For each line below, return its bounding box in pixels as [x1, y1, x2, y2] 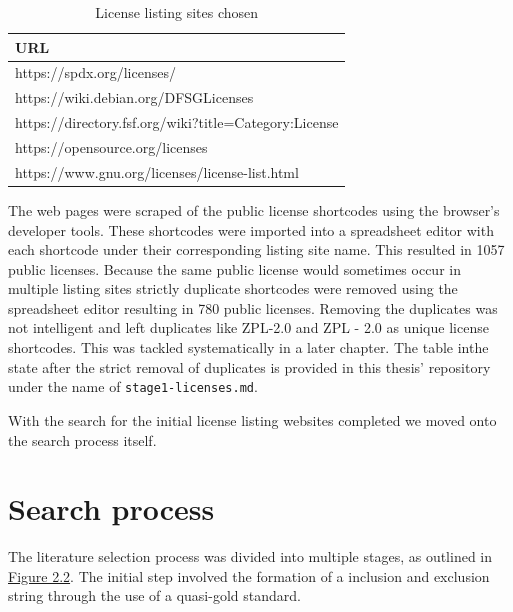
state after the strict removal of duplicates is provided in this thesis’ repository [8, 356, 491, 377]
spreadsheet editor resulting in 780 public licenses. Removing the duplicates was [8, 297, 498, 318]
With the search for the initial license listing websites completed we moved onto [8, 409, 497, 430]
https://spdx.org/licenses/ [15, 62, 176, 83]
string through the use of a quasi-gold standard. [8, 585, 301, 606]
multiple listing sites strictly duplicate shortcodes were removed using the [8, 278, 458, 299]
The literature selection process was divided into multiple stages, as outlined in [8, 546, 493, 567]
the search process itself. [8, 429, 157, 450]
